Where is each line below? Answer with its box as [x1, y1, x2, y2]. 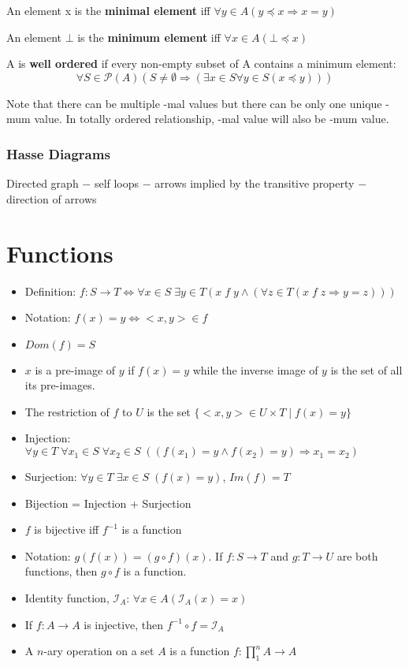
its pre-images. [24, 377, 95, 393]
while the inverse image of [192, 361, 318, 378]
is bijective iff [34, 521, 99, 538]
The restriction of [24, 403, 110, 419]
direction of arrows [6, 190, 97, 207]
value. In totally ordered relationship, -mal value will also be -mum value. [34, 110, 389, 127]
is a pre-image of [35, 361, 116, 378]
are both [336, 547, 378, 564]
